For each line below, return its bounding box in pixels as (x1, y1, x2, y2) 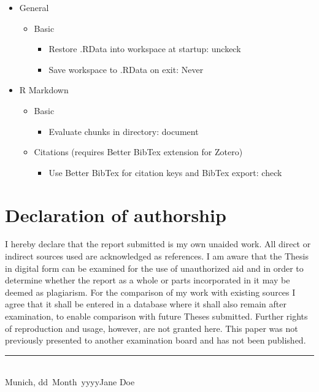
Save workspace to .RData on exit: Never (48, 63, 204, 75)
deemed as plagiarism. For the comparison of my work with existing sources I (5, 285, 296, 298)
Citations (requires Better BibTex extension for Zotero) (34, 145, 243, 158)
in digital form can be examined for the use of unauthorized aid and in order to (5, 261, 304, 274)
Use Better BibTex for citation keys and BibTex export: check (48, 166, 282, 179)
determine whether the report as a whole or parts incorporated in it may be (5, 274, 290, 286)
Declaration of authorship (5, 202, 226, 227)
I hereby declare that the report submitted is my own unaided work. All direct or (5, 237, 311, 250)
